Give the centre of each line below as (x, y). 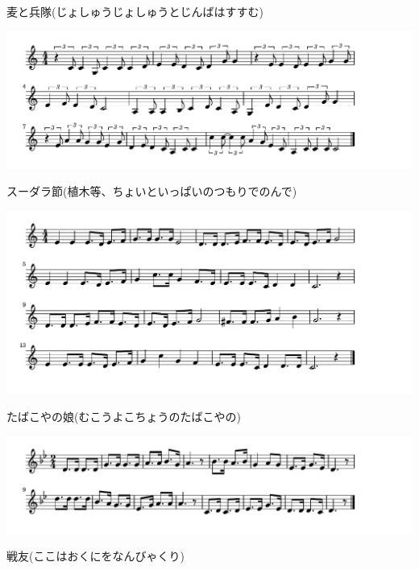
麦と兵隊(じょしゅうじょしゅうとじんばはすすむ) (135, 11)
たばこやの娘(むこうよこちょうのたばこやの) (124, 417)
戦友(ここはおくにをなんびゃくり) (95, 556)
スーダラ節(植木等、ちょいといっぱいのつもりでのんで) (152, 190)
